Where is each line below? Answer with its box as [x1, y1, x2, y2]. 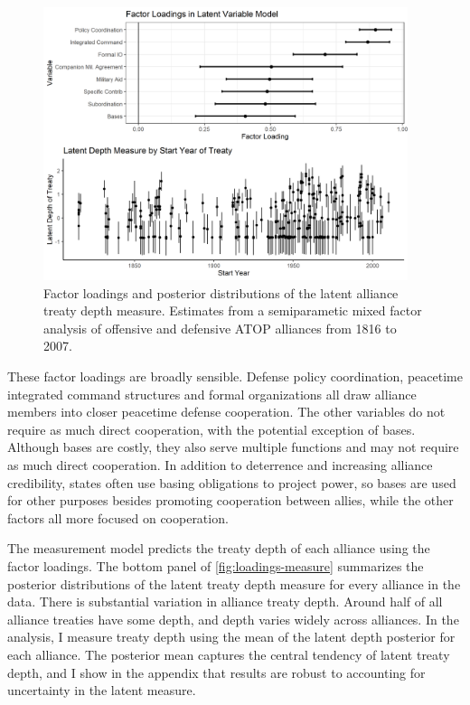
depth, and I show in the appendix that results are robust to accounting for [7, 663, 426, 681]
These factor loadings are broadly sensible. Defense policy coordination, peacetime [7, 367, 463, 386]
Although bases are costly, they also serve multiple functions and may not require [7, 437, 459, 456]
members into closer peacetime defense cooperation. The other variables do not [7, 402, 446, 421]
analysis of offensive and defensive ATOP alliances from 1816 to [43, 318, 397, 337]
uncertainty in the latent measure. [7, 681, 196, 700]
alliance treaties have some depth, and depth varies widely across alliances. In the [7, 609, 459, 628]
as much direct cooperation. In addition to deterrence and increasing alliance [7, 456, 433, 475]
